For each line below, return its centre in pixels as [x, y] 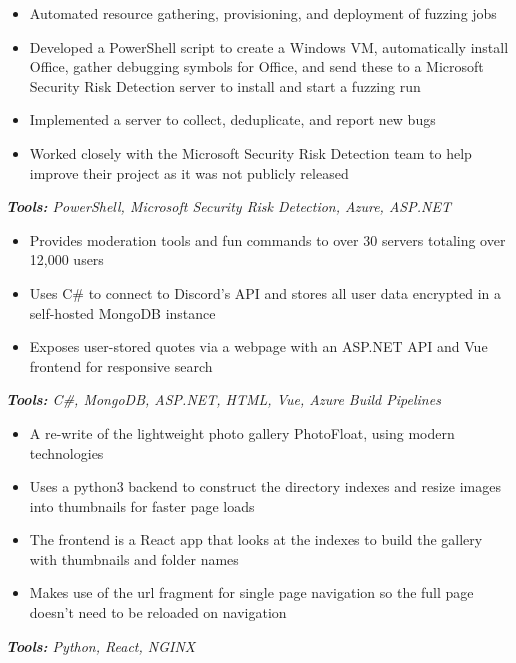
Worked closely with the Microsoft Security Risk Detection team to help [250, 152]
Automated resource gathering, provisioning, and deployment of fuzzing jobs [263, 13]
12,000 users [66, 259]
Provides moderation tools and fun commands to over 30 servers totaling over [267, 239]
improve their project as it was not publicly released [189, 172]
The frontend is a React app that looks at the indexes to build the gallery [256, 539]
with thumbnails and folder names [134, 558]
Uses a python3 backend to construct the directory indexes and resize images [265, 486]
